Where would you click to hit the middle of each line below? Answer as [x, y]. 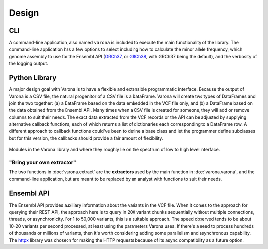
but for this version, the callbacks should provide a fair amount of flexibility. [86, 138]
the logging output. [29, 63]
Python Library [33, 78]
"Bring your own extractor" [43, 163]
